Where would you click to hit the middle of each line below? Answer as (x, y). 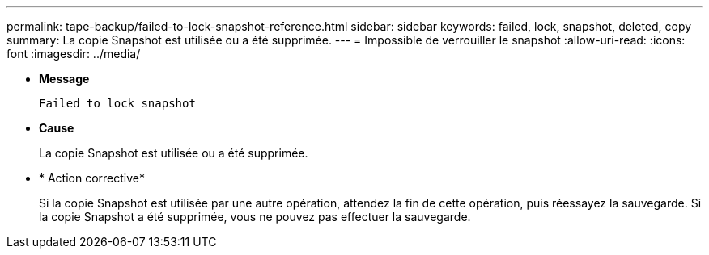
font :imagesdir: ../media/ (74, 54)
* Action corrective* (92, 178)
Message (64, 79)
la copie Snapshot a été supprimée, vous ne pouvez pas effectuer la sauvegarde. (255, 217)
